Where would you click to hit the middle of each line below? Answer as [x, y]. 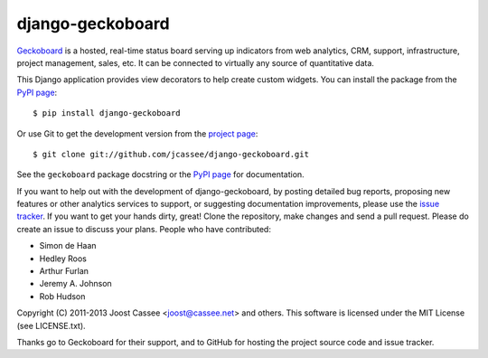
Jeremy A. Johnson [75, 284]
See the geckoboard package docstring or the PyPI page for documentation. [160, 174]
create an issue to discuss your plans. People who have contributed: [144, 229]
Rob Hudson [62, 296]
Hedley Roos [63, 259]
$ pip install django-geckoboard [107, 113]
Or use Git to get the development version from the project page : [137, 133]
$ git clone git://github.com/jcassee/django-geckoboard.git [171, 154]
